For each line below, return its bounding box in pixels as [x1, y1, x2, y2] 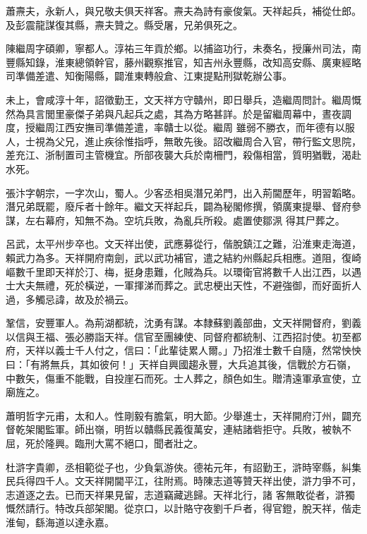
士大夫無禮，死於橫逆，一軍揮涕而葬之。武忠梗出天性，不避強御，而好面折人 [6, 278, 361, 293]
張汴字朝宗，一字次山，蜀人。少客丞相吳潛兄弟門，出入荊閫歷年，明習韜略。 [6, 185, 361, 200]
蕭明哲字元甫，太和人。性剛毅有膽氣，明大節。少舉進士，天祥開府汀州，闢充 [6, 408, 361, 423]
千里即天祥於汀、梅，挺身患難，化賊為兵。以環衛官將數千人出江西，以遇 [25, 264, 361, 279]
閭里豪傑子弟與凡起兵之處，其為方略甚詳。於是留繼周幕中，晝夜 [44, 106, 342, 121]
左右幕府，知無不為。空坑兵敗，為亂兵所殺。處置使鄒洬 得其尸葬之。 [25, 212, 345, 227]
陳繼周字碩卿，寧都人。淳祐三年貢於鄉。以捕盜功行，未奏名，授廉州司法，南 [6, 41, 361, 56]
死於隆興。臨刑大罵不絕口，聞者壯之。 [25, 436, 203, 451]
